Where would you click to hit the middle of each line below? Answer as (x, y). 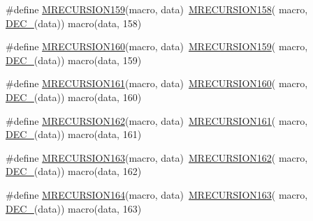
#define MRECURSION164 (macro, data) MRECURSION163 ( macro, (157, 194)
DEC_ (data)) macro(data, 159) (74, 60)
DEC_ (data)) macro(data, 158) (74, 23)
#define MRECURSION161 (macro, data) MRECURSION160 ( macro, (157, 83)
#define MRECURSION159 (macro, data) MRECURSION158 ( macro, (157, 9)
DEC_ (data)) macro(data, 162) (74, 171)
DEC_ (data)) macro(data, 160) (74, 97)
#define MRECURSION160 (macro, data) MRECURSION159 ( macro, (157, 46)
